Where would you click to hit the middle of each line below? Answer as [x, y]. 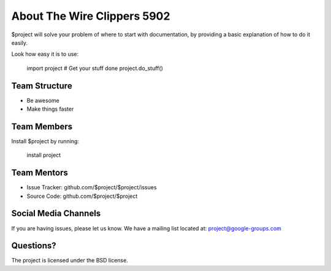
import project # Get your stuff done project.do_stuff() [95, 68]
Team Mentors [40, 173]
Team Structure [42, 86]
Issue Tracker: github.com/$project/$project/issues [92, 187]
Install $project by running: [45, 141]
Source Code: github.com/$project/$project [82, 196]
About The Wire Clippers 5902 [91, 16]
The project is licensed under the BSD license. [70, 261]
